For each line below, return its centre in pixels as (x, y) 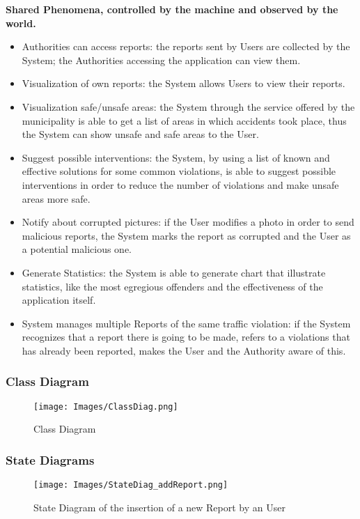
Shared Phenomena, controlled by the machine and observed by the (172, 9)
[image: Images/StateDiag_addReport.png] (131, 485)
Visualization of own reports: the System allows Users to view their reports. (183, 83)
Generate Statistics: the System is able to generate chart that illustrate (174, 272)
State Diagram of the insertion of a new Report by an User (159, 507)
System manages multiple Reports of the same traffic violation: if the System (186, 323)
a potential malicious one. (77, 249)
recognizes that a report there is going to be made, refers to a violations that (186, 337)
